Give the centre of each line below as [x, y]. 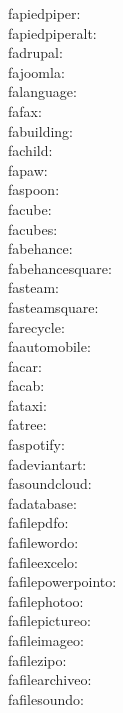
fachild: [30, 150]
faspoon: [34, 189]
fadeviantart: [47, 463]
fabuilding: [40, 130]
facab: [26, 385]
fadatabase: [42, 502]
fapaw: [28, 169]
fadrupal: [35, 52]
